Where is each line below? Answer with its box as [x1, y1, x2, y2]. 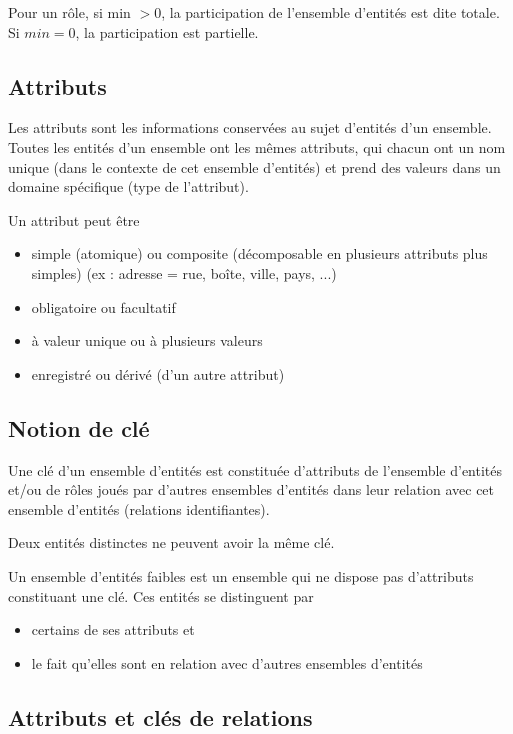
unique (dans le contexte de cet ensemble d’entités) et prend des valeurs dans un [8, 156, 501, 177]
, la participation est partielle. [75, 21, 259, 42]
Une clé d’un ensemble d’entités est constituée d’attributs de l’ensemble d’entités [8, 459, 503, 480]
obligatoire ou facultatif [31, 296, 176, 317]
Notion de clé [8, 412, 150, 443]
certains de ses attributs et [31, 619, 195, 640]
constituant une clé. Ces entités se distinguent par [8, 585, 314, 606]
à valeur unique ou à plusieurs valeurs [31, 330, 263, 351]
